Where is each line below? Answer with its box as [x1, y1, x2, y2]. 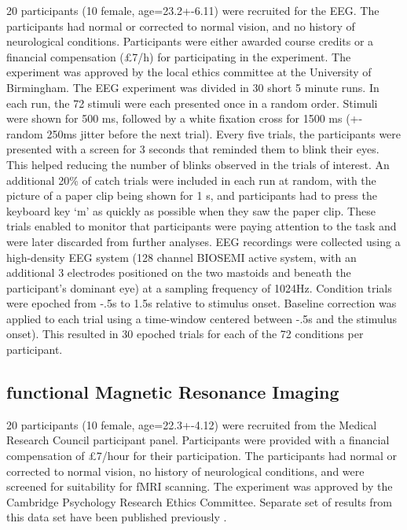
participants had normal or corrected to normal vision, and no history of [6, 17, 355, 34]
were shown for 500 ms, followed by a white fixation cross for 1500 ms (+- [6, 110, 363, 127]
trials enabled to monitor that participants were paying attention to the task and [6, 218, 397, 234]
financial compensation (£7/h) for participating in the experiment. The [6, 48, 351, 64]
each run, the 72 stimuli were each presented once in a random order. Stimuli [6, 94, 378, 111]
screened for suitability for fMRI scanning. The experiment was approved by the [6, 478, 393, 495]
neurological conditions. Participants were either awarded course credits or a [6, 33, 374, 50]
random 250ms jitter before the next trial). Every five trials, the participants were [6, 125, 401, 142]
